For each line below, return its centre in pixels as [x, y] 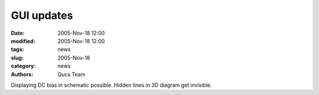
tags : [17, 50]
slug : [17, 58]
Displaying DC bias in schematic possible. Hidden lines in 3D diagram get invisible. [111, 85]
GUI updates [42, 15]
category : [23, 66]
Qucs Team [71, 74]
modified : [23, 41]
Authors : [22, 74]
